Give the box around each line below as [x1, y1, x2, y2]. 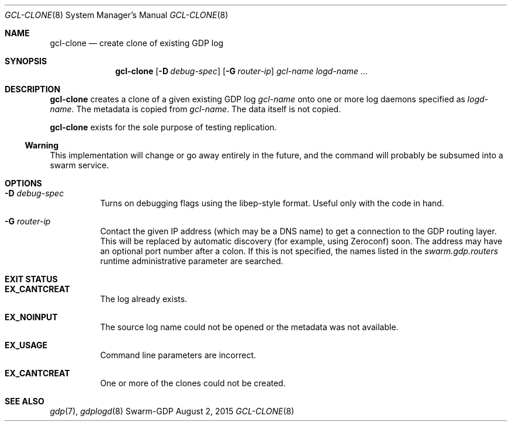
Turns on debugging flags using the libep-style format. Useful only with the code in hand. [100, 198, 444, 208]
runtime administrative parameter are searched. [100, 256, 283, 266]
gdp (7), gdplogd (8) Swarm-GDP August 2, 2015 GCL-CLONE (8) [50, 406, 295, 416]
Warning [25, 140, 59, 150]
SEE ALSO [5, 396, 44, 406]
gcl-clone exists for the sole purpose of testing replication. [50, 122, 277, 132]
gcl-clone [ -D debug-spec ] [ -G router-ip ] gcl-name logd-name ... [115, 66, 368, 76]
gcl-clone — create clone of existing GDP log [50, 38, 224, 48]
